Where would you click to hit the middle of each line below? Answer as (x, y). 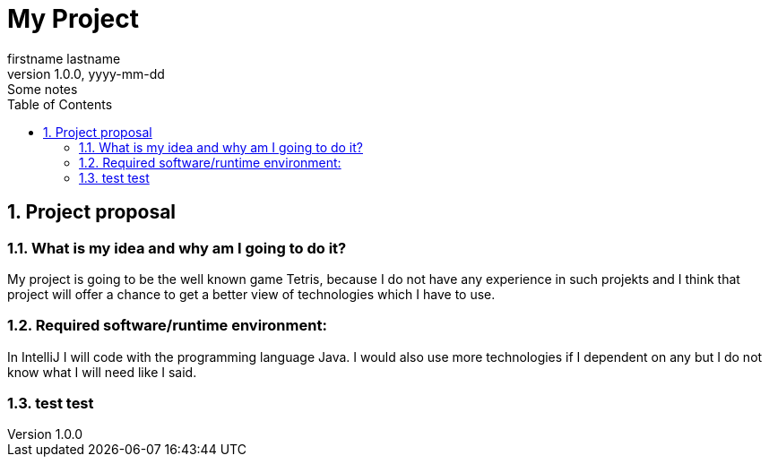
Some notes (43, 89)
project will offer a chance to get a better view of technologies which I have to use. (251, 294)
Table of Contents (60, 104)
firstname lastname (64, 58)
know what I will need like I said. (102, 372)
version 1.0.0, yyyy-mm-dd (86, 73)
